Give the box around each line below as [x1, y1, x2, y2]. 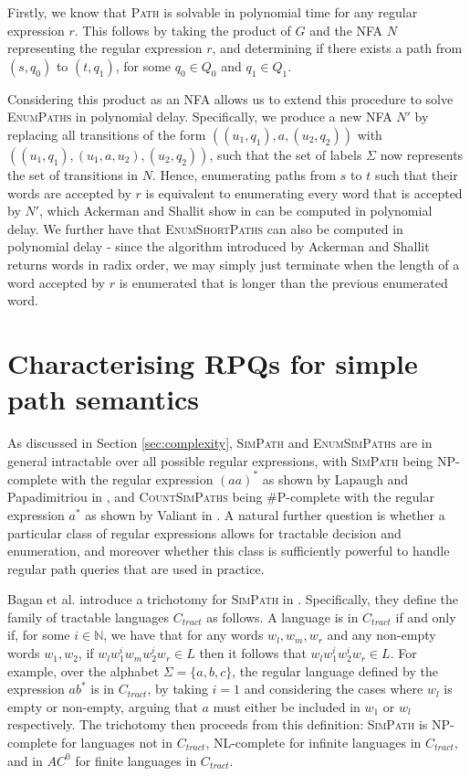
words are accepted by [7, 183, 131, 202]
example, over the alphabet [7, 661, 160, 680]
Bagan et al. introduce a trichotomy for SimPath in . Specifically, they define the [7, 590, 459, 609]
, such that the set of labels [209, 144, 362, 164]
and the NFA [309, 20, 383, 39]
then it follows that [199, 643, 307, 663]
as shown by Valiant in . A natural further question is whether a [85, 505, 445, 524]
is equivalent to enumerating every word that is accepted [145, 183, 463, 202]
